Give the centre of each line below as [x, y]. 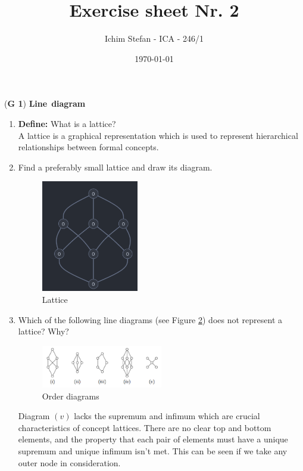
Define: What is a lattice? [67, 123]
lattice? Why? [43, 331]
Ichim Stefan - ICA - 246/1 [154, 38]
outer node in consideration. [69, 462]
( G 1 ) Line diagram [45, 103]
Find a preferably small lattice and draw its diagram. [115, 167]
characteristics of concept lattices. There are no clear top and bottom [145, 427]
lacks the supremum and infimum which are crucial [167, 416]
